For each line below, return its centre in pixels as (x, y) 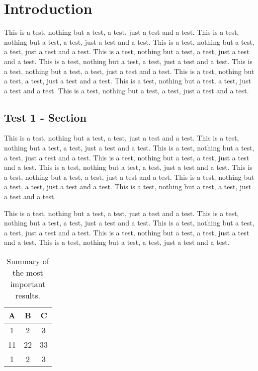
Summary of (28, 261)
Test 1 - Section (45, 117)
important (28, 284)
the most (28, 273)
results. (28, 296)
